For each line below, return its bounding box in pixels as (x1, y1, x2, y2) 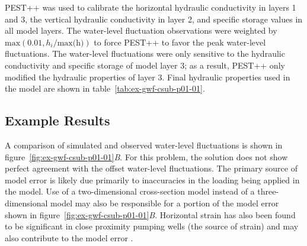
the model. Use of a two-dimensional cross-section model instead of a (5, 185, 255, 198)
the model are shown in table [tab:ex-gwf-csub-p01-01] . (5, 82, 205, 95)
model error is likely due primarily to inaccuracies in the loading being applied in (5, 173, 300, 186)
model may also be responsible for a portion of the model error (50, 196, 279, 209)
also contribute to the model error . (5, 231, 133, 244)
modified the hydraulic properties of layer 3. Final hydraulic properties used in (5, 70, 290, 83)
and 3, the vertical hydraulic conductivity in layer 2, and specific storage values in (5, 12, 303, 25)
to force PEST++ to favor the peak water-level (94, 35, 266, 48)
